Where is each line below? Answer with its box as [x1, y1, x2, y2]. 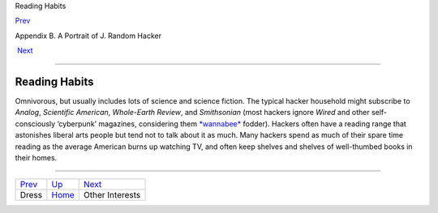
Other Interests [84, 190, 141, 201]
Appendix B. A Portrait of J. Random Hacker [15, 31, 162, 40]
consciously [15, 118, 56, 129]
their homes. [15, 153, 58, 163]
